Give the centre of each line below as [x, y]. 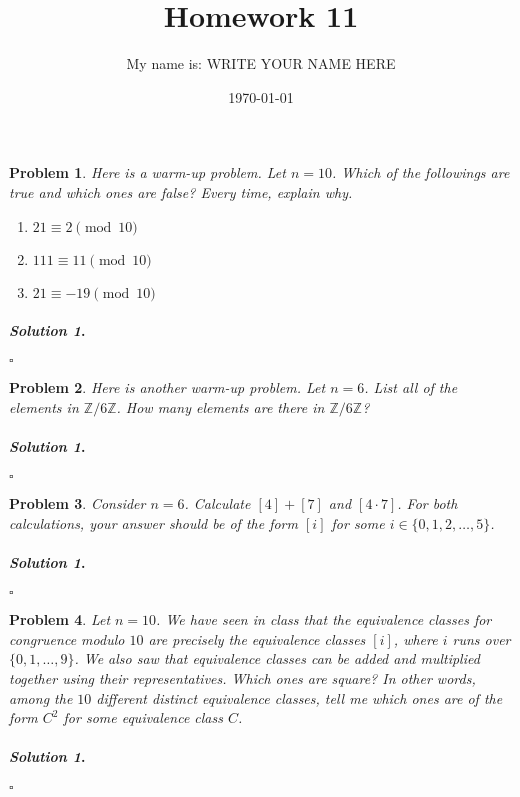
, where [415, 638]
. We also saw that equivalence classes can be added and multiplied [277, 658]
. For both [427, 503]
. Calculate [217, 503]
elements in [44, 406]
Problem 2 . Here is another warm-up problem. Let [167, 387]
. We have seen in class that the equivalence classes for [324, 619]
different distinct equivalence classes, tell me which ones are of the [299, 697]
